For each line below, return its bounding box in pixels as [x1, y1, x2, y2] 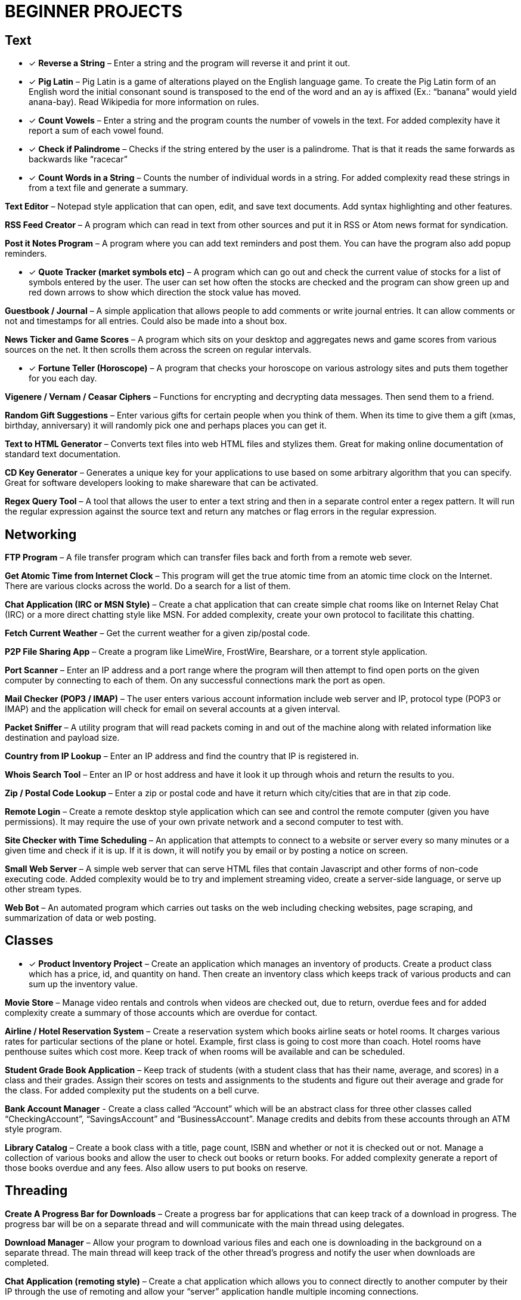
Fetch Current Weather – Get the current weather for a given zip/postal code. [5, 628, 311, 639]
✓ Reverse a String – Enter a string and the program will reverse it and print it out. [29, 58, 351, 69]
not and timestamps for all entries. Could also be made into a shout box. [5, 316, 287, 326]
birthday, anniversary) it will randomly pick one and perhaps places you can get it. [5, 420, 327, 431]
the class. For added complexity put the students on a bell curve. [5, 1085, 259, 1095]
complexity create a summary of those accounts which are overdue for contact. [5, 1007, 318, 1018]
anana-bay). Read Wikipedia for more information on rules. [29, 97, 259, 107]
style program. [5, 1123, 62, 1134]
